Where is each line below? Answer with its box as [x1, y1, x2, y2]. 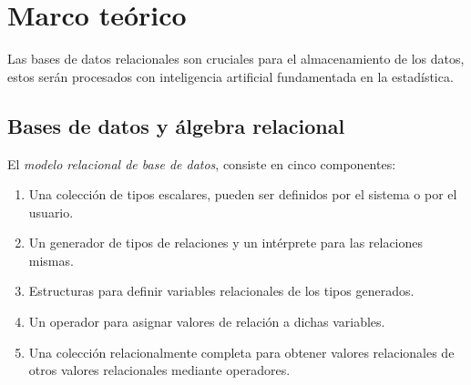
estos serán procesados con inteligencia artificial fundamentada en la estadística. [7, 66, 454, 86]
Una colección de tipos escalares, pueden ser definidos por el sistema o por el [28, 185, 457, 204]
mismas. [28, 250, 74, 269]
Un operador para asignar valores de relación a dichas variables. [28, 312, 385, 331]
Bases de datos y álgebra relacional [7, 111, 345, 139]
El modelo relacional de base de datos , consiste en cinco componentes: [7, 154, 396, 173]
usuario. [28, 202, 74, 221]
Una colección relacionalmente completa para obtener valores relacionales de [28, 342, 455, 361]
